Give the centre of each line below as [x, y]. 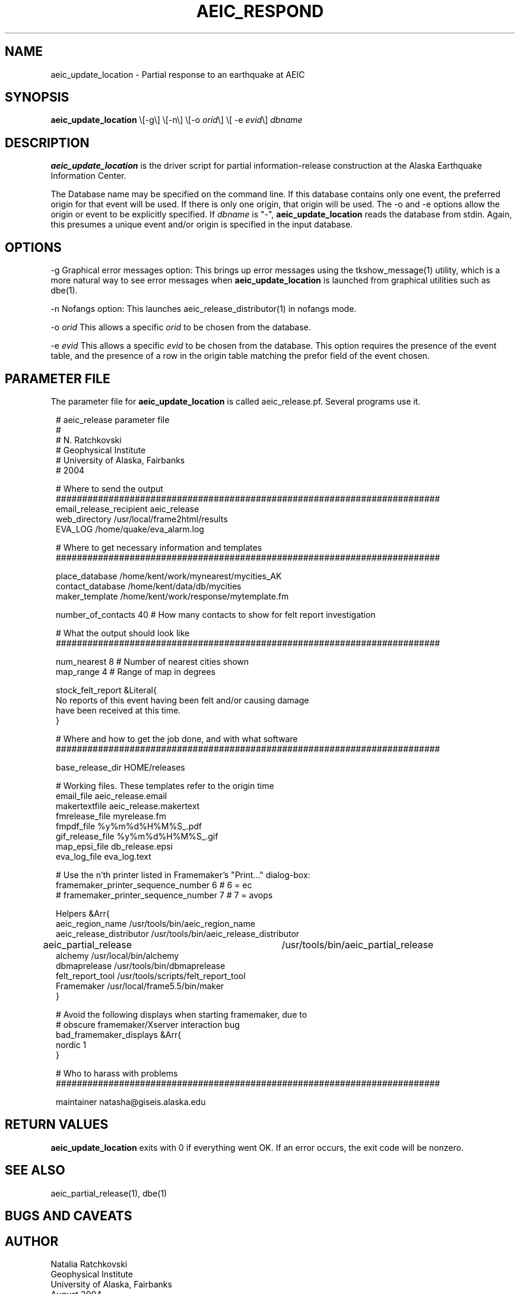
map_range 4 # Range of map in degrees [136, 671]
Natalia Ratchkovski [89, 1264]
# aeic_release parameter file [113, 419]
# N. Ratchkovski [89, 440]
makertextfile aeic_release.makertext [128, 806]
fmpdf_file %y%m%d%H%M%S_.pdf [129, 826]
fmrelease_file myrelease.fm [111, 816]
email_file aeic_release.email [112, 796]
